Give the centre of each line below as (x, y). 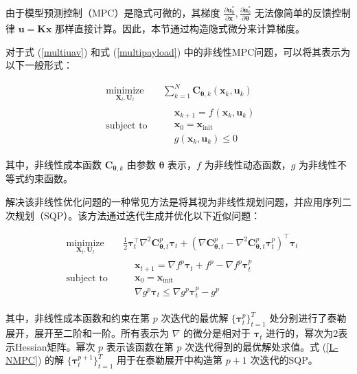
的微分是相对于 (217, 333)
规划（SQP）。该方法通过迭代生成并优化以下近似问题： (138, 215)
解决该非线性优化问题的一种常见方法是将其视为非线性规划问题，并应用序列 (174, 202)
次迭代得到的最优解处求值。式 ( (256, 346)
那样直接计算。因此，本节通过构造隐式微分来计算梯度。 (180, 28)
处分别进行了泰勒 (308, 318)
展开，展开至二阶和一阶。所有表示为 (87, 333)
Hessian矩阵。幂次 (55, 346)
